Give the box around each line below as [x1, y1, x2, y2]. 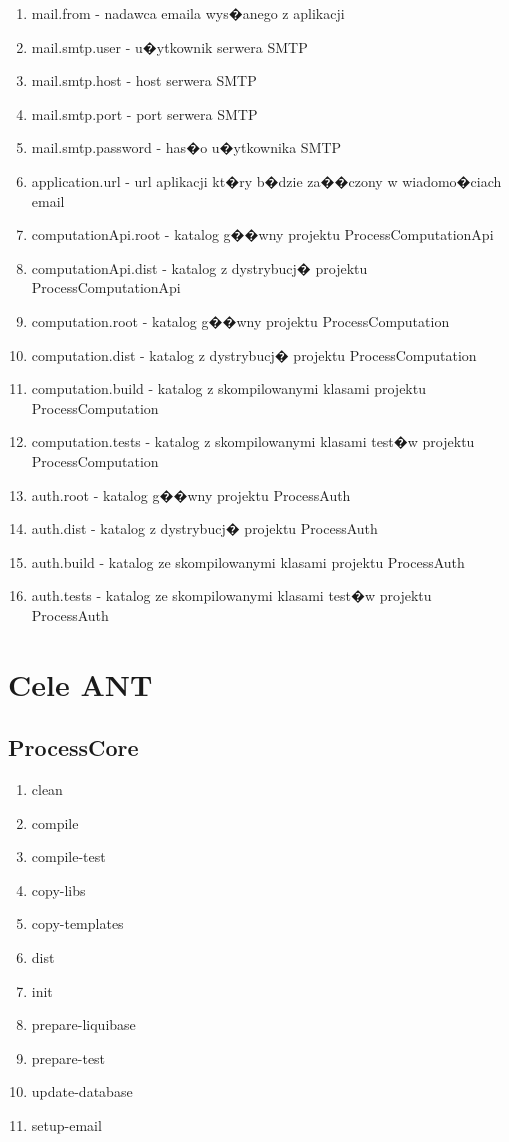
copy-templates [31, 913, 124, 934]
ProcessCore [8, 732, 139, 763]
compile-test [31, 846, 106, 867]
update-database [31, 1081, 133, 1102]
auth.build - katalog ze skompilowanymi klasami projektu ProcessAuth [31, 551, 465, 572]
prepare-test [31, 1047, 106, 1068]
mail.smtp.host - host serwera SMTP [31, 70, 257, 91]
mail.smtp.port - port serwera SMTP [31, 103, 258, 124]
